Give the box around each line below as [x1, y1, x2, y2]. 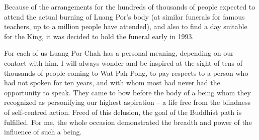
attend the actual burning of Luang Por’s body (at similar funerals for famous [4, 11, 245, 22]
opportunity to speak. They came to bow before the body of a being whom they [4, 87, 251, 97]
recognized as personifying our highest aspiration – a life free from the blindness [4, 97, 250, 107]
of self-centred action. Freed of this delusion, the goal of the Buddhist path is [4, 106, 242, 117]
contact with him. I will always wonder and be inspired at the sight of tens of [4, 57, 243, 68]
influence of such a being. [4, 126, 82, 137]
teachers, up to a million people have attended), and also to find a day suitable [4, 21, 247, 32]
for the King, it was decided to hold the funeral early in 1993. [4, 31, 194, 41]
